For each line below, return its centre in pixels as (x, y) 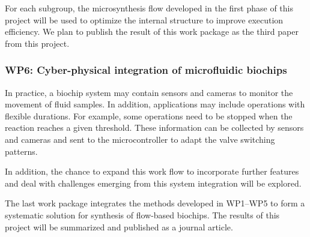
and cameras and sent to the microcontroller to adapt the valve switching (140, 139)
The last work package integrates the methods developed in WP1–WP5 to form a (155, 203)
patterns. (21, 151)
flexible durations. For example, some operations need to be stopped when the (149, 115)
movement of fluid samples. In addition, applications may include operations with (155, 104)
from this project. (37, 43)
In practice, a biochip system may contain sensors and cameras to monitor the (149, 92)
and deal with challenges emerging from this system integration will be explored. (153, 183)
